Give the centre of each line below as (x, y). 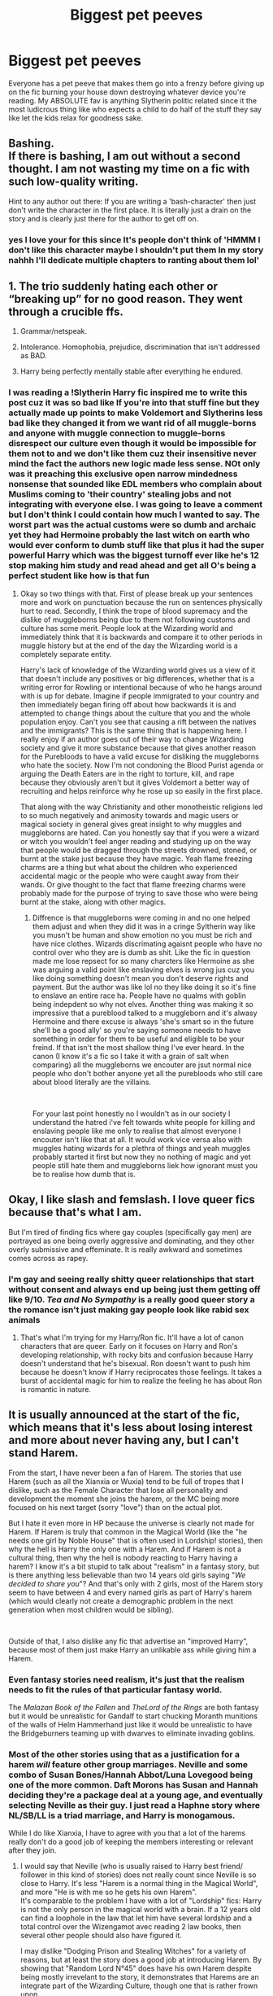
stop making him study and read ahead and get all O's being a (132, 566)
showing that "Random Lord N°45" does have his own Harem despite (136, 1968)
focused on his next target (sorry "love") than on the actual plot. (115, 1507)
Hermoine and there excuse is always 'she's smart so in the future (143, 1021)
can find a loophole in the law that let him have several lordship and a (136, 1918)
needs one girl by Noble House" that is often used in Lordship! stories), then (136, 1540)
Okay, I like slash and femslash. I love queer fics (132, 1199)
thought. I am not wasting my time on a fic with (129, 169)
